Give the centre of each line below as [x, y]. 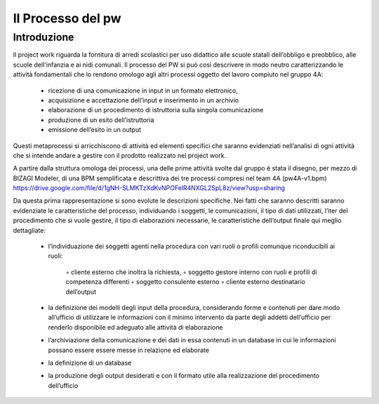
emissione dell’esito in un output [95, 130]
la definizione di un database [90, 363]
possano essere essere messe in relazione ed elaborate [129, 350]
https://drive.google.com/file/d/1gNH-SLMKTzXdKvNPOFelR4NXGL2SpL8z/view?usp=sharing [149, 188]
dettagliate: [29, 230]
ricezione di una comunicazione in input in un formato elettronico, [143, 90]
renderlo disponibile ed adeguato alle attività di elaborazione [135, 327]
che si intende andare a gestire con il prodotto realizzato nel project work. [120, 155]
